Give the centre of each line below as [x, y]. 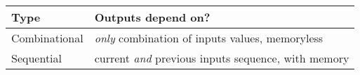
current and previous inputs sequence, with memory [222, 58]
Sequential [37, 58]
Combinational [47, 38]
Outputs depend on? [152, 17]
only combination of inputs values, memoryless [209, 38]
